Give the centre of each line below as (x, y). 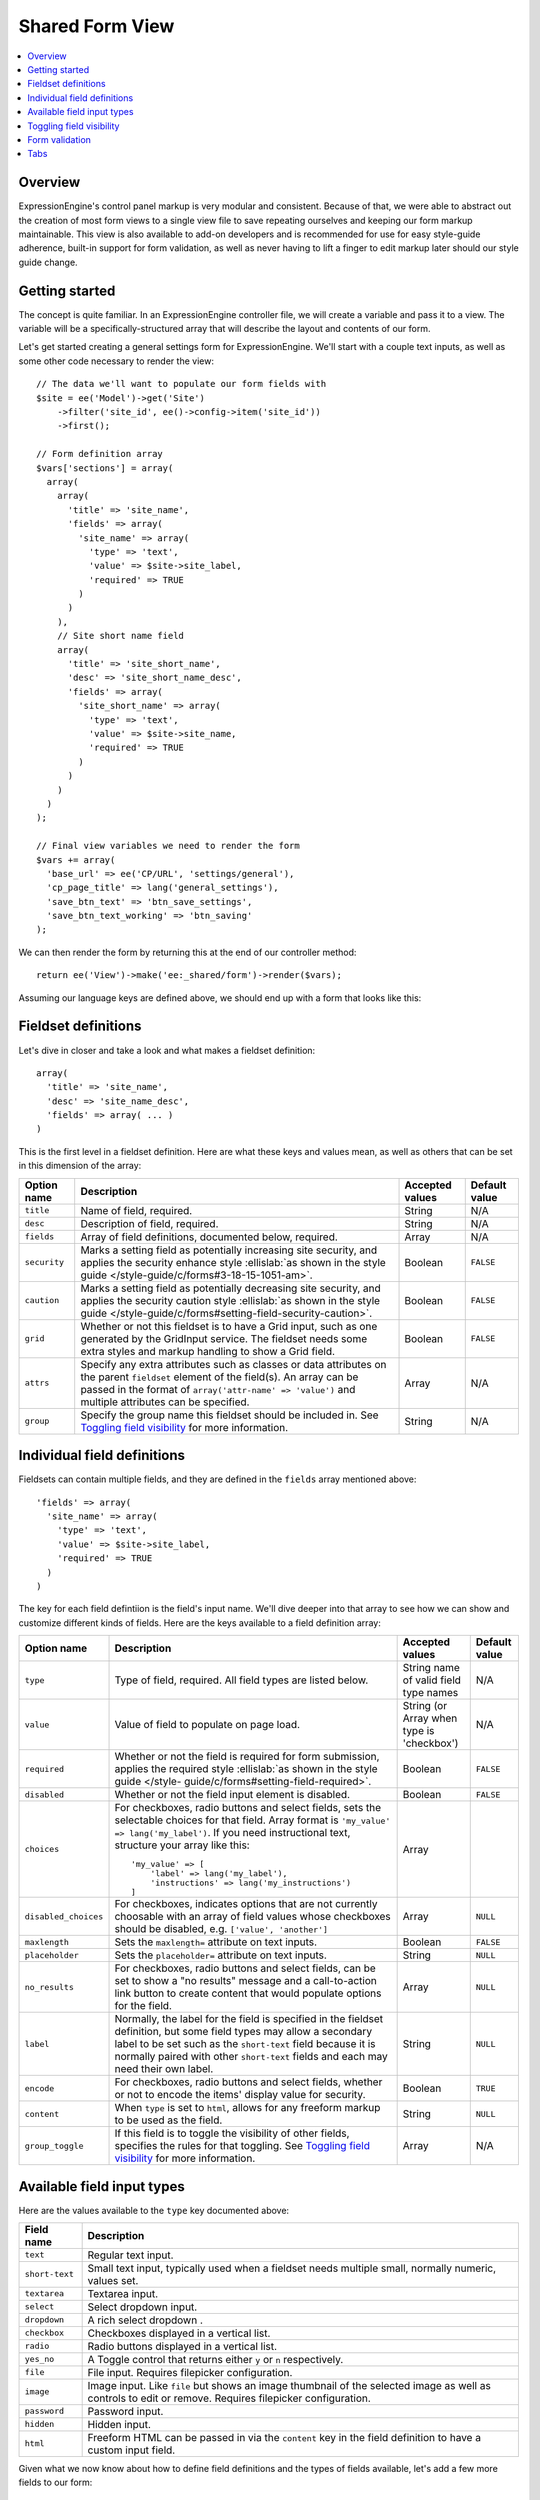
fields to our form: (55, 2482)
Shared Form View (96, 26)
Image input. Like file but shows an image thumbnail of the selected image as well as (289, 2385)
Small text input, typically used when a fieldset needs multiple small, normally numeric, (292, 2268)
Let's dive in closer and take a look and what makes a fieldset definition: (167, 1050)
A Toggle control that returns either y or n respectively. (215, 2359)
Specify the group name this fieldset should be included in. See (229, 1415)
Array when (430, 1718)
